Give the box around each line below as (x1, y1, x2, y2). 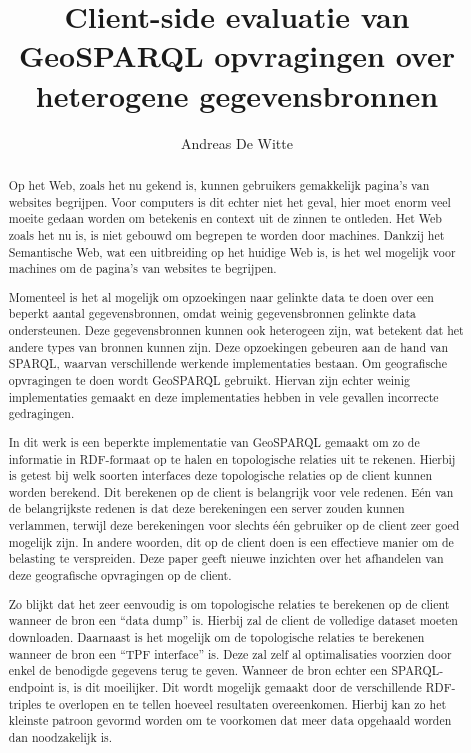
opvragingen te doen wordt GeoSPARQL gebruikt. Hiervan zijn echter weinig (8, 372, 410, 388)
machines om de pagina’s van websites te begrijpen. (8, 260, 277, 277)
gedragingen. (8, 405, 75, 422)
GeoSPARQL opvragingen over (18, 35, 456, 76)
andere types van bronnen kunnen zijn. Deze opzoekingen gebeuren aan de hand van (8, 338, 449, 355)
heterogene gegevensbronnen (35, 74, 439, 115)
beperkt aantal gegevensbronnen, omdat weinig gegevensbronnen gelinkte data (8, 305, 416, 322)
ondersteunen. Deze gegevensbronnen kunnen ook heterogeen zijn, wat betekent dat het (8, 322, 464, 339)
